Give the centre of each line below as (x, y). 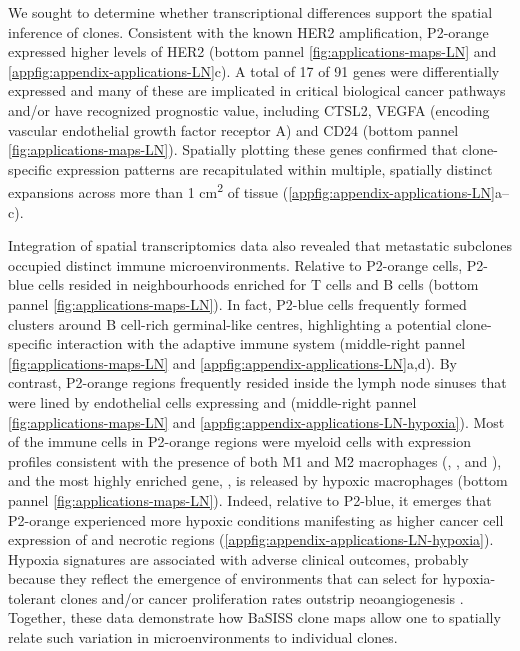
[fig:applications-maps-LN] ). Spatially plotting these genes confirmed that (233, 149)
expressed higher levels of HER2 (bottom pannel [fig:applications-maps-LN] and (252, 51)
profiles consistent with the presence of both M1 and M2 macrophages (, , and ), (255, 460)
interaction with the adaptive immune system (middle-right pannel (261, 343)
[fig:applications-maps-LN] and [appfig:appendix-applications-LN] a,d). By (232, 362)
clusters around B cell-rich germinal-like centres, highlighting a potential (230, 323)
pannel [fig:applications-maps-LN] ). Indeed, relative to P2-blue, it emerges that (250, 499)
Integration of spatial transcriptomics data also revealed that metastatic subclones (260, 245)
